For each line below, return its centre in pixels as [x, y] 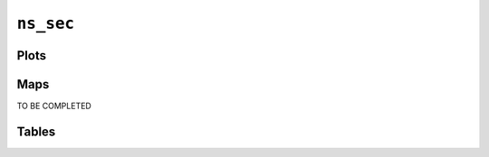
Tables [36, 131]
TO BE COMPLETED [54, 106]
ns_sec [46, 23]
